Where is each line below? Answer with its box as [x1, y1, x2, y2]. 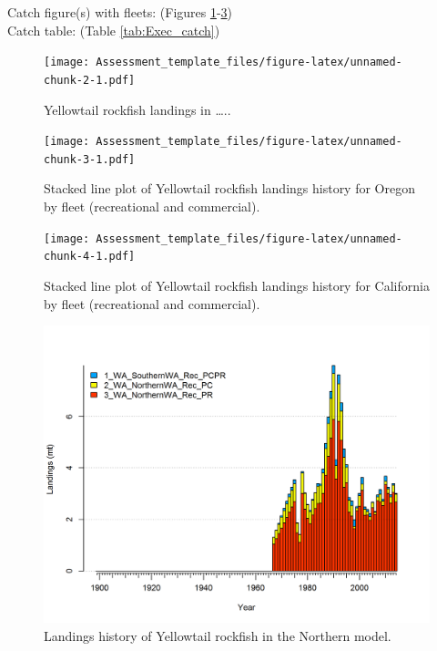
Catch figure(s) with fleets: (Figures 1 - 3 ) [7, 3, 233, 21]
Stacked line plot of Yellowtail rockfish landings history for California [44, 275, 430, 294]
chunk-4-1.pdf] [44, 250, 136, 263]
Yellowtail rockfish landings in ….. [44, 99, 231, 119]
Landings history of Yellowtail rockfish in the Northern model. [44, 625, 391, 645]
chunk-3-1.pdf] [44, 152, 136, 166]
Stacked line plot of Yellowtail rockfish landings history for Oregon [44, 179, 415, 198]
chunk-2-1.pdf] [44, 73, 136, 87]
